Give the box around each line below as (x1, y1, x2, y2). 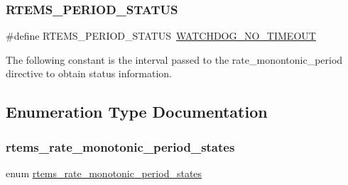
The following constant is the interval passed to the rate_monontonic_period (6, 52, 343, 67)
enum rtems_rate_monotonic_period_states (6, 166, 202, 180)
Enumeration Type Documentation (6, 101, 268, 123)
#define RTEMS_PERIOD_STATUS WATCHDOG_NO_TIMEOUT (6, 28, 316, 43)
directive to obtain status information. (6, 66, 172, 81)
